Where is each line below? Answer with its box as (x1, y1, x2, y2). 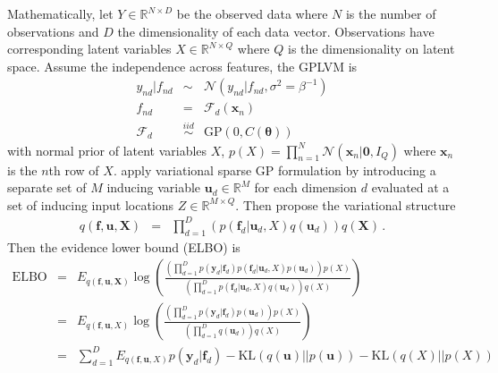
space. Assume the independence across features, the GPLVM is (7, 56, 358, 75)
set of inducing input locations (7, 195, 174, 214)
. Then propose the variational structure (235, 195, 456, 214)
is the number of (345, 4, 436, 22)
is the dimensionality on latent (287, 39, 455, 58)
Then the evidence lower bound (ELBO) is (7, 237, 241, 256)
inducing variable (106, 178, 201, 197)
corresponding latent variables (7, 39, 172, 58)
